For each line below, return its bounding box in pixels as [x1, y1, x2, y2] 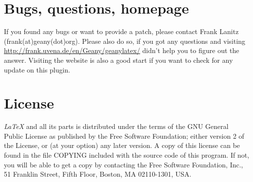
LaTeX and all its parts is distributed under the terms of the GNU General [4, 121, 229, 131]
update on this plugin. [4, 64, 70, 74]
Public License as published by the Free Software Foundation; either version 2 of [4, 130, 244, 141]
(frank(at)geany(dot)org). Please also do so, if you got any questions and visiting [4, 36, 246, 46]
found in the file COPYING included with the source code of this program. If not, [4, 150, 250, 160]
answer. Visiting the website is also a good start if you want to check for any [4, 55, 233, 65]
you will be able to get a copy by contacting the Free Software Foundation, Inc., [4, 159, 243, 169]
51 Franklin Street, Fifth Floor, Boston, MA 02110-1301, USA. [4, 169, 192, 179]
